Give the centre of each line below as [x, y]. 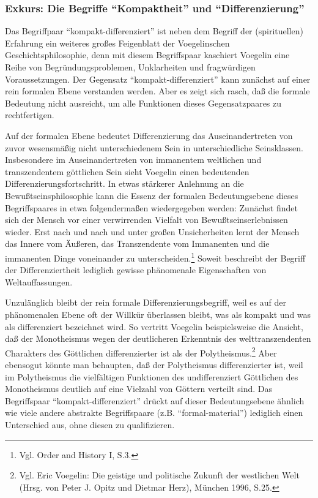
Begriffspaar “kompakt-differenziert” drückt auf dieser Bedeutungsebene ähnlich [155, 400]
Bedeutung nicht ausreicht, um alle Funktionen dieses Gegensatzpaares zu [143, 103]
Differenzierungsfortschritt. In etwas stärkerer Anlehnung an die [124, 183]
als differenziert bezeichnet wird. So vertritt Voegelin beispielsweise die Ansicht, [154, 326]
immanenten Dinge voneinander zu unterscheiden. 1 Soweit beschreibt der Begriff [155, 257]
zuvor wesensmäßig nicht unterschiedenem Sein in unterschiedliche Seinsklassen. [154, 147]
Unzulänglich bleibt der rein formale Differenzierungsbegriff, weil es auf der [146, 302]
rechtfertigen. [30, 115]
